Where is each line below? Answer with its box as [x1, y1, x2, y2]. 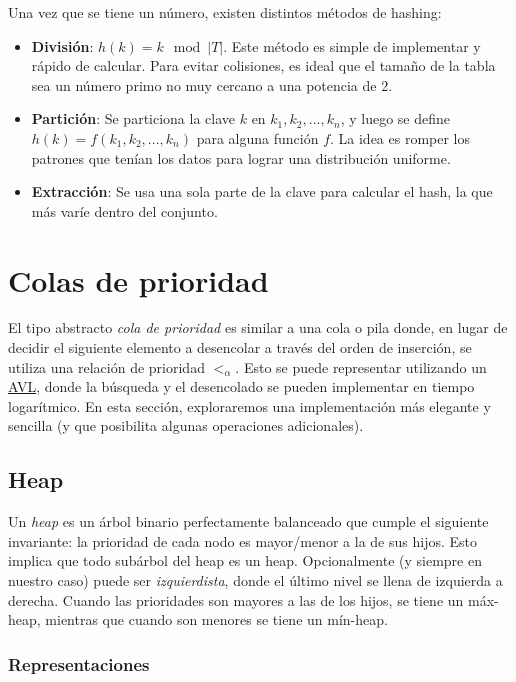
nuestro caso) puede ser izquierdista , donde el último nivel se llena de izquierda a [8, 570, 503, 591]
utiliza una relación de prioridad [8, 356, 205, 377]
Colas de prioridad [8, 259, 269, 300]
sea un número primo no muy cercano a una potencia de [31, 74, 377, 95]
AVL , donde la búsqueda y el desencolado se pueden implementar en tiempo [8, 376, 475, 397]
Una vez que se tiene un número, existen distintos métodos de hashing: [8, 2, 442, 22]
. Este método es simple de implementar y [223, 35, 481, 56]
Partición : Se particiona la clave [31, 108, 236, 129]
